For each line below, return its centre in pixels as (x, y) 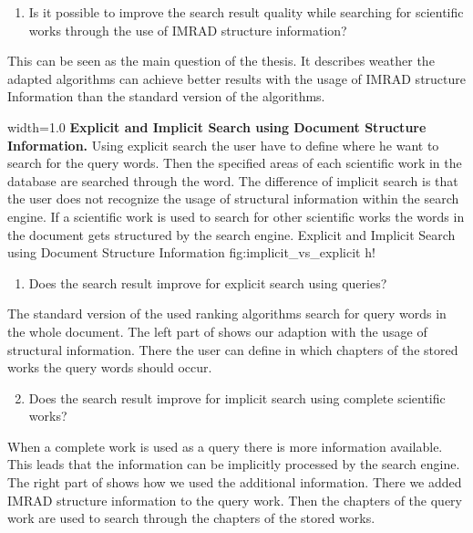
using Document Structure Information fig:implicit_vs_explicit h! (191, 252)
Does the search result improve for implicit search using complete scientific (237, 397)
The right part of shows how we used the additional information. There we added (235, 482)
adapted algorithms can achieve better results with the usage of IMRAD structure (237, 78)
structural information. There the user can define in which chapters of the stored (233, 349)
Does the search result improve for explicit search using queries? (208, 282)
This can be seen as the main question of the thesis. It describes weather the (221, 61)
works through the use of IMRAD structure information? (188, 30)
